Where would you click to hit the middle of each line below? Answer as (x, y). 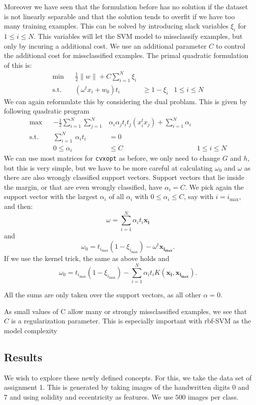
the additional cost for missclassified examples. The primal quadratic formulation (126, 55)
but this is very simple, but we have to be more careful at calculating (108, 167)
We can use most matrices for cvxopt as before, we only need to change (112, 158)
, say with (199, 196)
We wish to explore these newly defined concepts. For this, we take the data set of (128, 377)
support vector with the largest (51, 196)
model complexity (31, 330)
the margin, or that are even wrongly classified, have (83, 187)
